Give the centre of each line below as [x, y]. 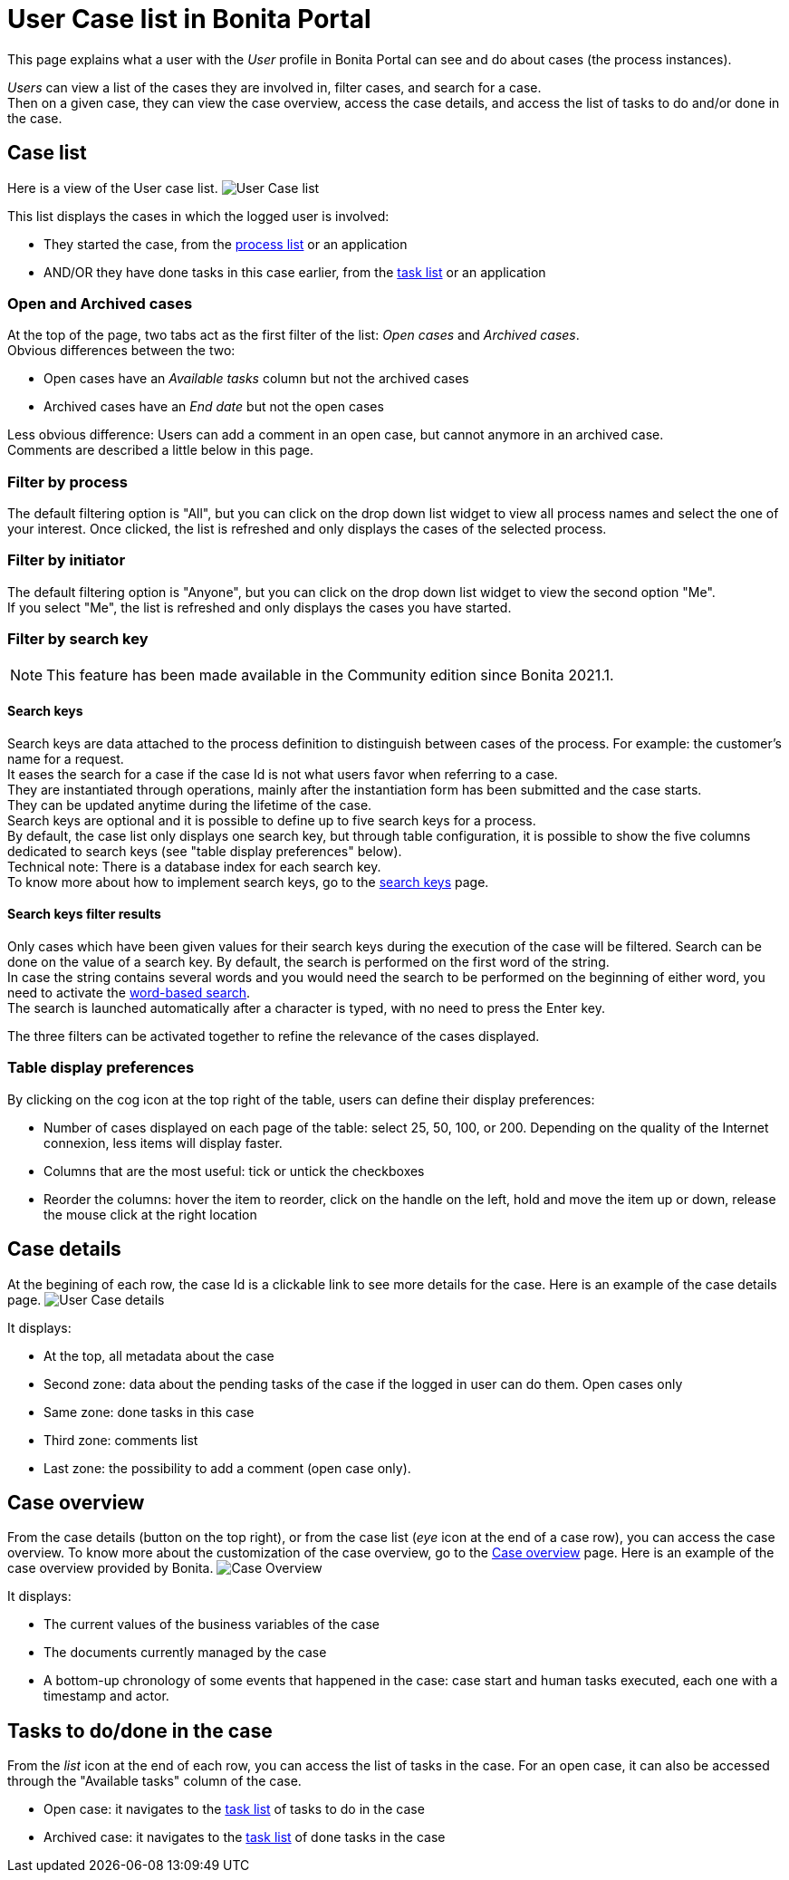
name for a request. [66, 758]
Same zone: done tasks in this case [149, 1412]
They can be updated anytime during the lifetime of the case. [190, 805]
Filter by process [67, 482]
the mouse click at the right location [150, 1214]
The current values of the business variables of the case [212, 1625]
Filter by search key [78, 639]
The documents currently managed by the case [185, 1653]
